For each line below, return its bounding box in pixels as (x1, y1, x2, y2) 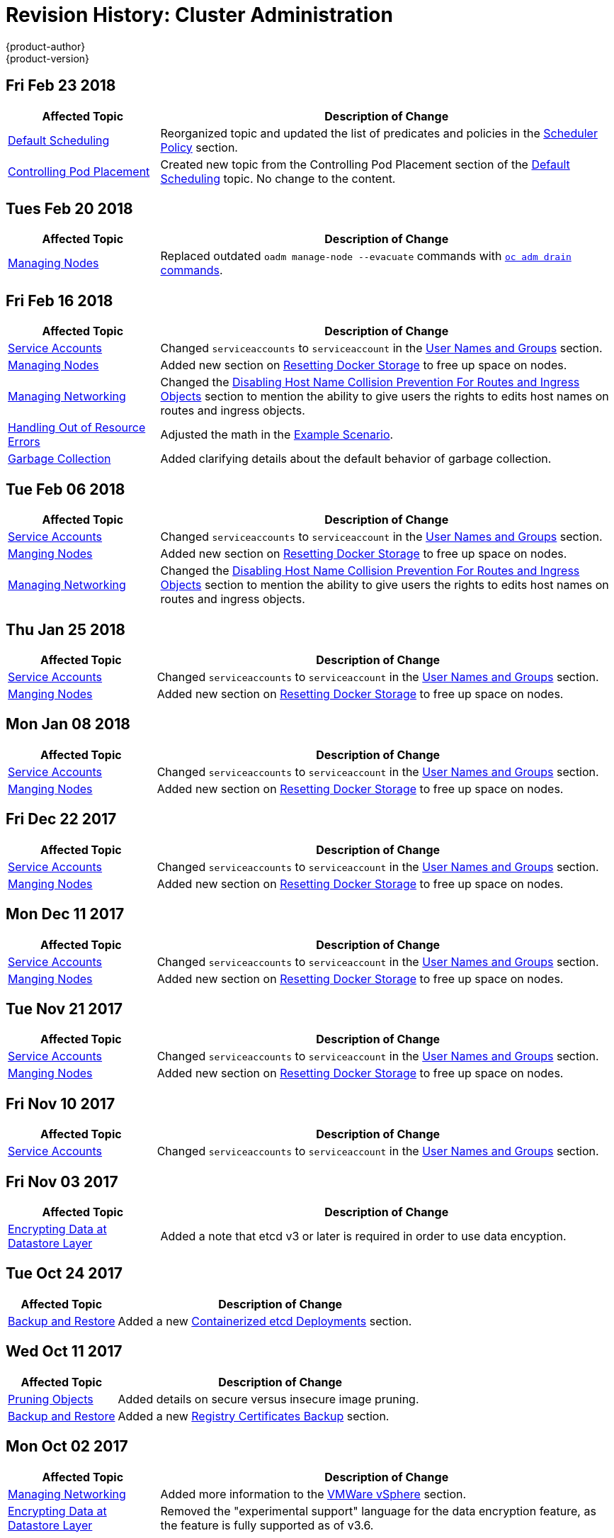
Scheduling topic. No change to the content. (160, 171, 396, 186)
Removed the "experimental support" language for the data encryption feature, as (160, 1503, 596, 1518)
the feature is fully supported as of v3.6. (160, 1517, 374, 1532)
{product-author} (6, 40, 86, 52)
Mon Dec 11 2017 (6, 905, 125, 924)
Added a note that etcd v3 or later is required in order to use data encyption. (160, 1229, 567, 1244)
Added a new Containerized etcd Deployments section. (118, 1313, 412, 1328)
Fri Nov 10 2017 (6, 1094, 115, 1113)
